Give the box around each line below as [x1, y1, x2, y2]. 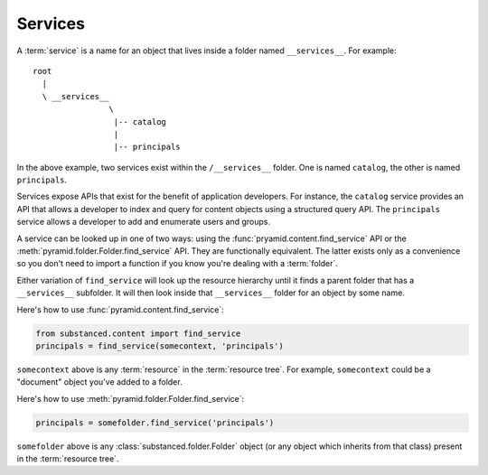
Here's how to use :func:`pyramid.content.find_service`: [16, 303, 225, 315]
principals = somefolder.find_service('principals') [35, 417, 275, 428]
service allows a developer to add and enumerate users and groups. [16, 217, 271, 228]
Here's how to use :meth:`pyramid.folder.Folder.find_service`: [16, 393, 245, 404]
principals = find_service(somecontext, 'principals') [35, 340, 284, 351]
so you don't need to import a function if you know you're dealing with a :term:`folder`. [16, 258, 339, 269]
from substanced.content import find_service [35, 328, 241, 339]
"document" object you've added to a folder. [16, 377, 183, 387]
